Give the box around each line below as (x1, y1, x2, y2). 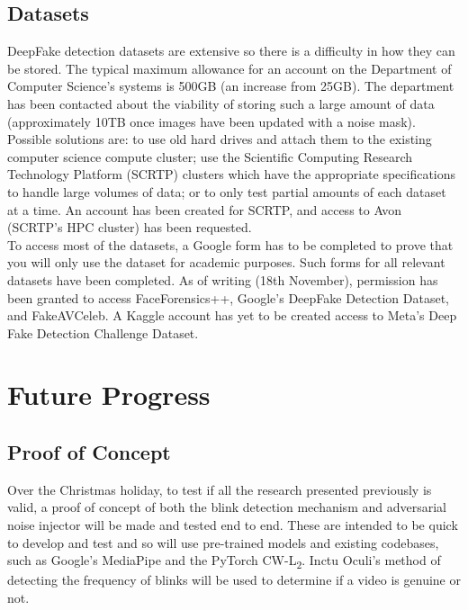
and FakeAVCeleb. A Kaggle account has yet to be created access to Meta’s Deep (7, 306, 457, 325)
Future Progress (7, 376, 211, 413)
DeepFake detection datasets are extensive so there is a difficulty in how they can (7, 41, 455, 60)
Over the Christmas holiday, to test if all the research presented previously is (7, 480, 432, 498)
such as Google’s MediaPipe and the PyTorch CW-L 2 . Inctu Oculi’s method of (7, 551, 441, 572)
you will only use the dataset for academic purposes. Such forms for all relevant (7, 253, 445, 272)
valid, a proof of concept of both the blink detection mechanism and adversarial (7, 498, 446, 516)
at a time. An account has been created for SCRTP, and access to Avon (7, 200, 402, 219)
